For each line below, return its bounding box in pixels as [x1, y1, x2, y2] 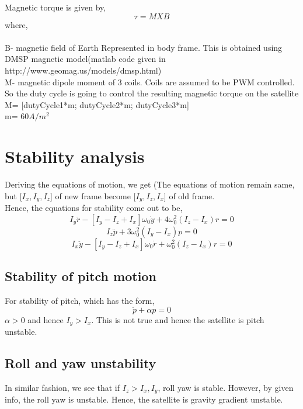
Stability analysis [5, 144, 145, 168]
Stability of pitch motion [5, 267, 156, 285]
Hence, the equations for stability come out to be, [5, 202, 183, 214]
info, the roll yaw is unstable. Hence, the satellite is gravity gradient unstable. [5, 393, 283, 405]
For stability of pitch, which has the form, [5, 294, 155, 306]
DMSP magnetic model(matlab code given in [5, 53, 166, 65]
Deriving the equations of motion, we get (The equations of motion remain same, [5, 178, 295, 190]
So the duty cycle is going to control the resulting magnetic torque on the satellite [5, 87, 299, 99]
